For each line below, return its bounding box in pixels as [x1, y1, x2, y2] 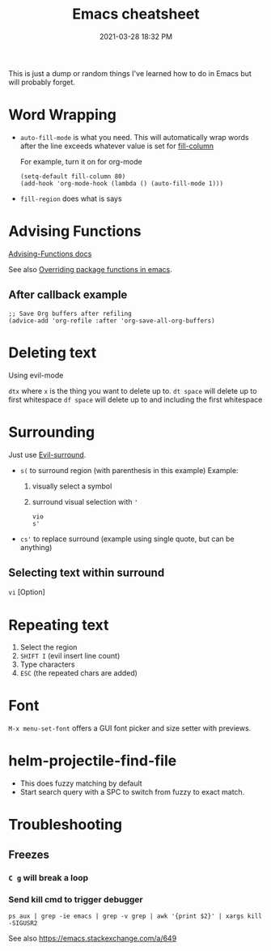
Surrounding [8, 423, 95, 441]
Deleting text [8, 343, 97, 361]
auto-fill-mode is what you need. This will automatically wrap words [19, 132, 249, 142]
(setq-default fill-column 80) [19, 172, 126, 181]
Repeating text [8, 616, 109, 634]
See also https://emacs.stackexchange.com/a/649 [8, 933, 177, 943]
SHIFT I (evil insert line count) [19, 651, 121, 661]
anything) [19, 542, 53, 552]
